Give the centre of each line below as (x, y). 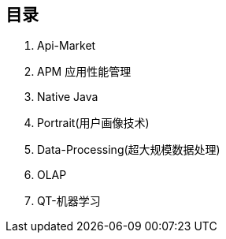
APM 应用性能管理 (84, 72)
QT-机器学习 (69, 201)
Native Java (68, 97)
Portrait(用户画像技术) (93, 123)
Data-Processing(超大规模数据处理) (129, 150)
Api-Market (67, 46)
